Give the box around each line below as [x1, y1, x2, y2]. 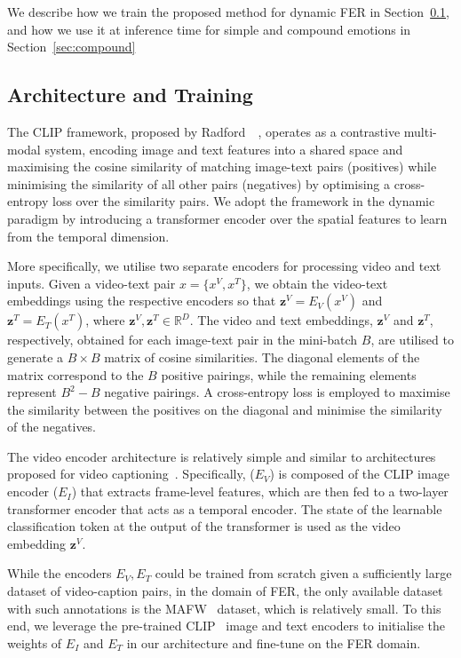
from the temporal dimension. [7, 226, 170, 245]
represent [7, 383, 57, 401]
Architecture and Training [7, 81, 253, 108]
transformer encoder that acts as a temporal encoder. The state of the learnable [7, 499, 442, 518]
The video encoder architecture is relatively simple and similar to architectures [7, 447, 436, 465]
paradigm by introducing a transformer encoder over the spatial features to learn [7, 209, 448, 227]
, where [85, 311, 125, 329]
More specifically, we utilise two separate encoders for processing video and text [7, 257, 441, 275]
